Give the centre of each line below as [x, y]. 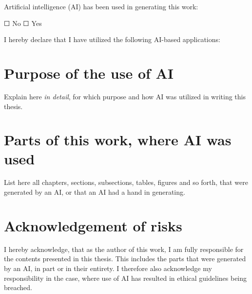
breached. [18, 287]
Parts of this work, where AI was [118, 140]
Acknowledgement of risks [93, 225]
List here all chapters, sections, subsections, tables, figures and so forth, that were [126, 182]
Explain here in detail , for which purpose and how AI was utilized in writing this [125, 96]
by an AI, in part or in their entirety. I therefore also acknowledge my [108, 268]
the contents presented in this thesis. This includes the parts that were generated [125, 259]
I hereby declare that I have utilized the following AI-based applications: [112, 39]
